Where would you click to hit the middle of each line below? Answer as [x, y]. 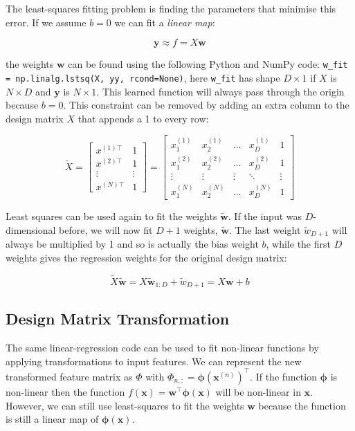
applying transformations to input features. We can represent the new [154, 361]
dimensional [31, 229]
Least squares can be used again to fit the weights [111, 216]
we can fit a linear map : [165, 22]
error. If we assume [46, 22]
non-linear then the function [65, 391]
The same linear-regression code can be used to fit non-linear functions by [162, 348]
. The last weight [265, 229]
